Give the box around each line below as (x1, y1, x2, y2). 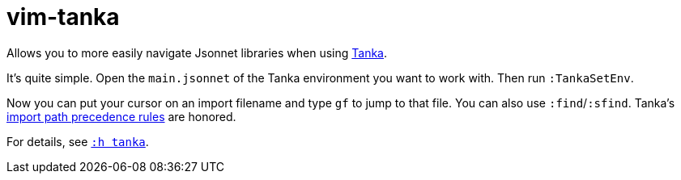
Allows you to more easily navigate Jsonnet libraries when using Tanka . (6, 45, 388, 60)
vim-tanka (6, 3, 120, 31)
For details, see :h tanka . (6, 134, 149, 149)
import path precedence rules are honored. (6, 109, 236, 123)
